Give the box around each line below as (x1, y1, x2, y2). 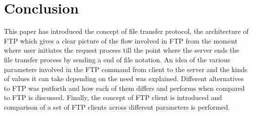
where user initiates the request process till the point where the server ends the (4, 45, 239, 55)
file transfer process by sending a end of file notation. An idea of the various (4, 54, 230, 64)
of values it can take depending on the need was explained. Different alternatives (4, 73, 244, 84)
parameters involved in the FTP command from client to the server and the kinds (4, 64, 248, 74)
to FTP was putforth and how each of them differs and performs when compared (4, 83, 245, 93)
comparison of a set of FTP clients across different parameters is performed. (4, 101, 230, 112)
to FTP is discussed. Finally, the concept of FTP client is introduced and (4, 92, 222, 102)
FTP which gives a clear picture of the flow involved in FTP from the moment (4, 35, 237, 45)
